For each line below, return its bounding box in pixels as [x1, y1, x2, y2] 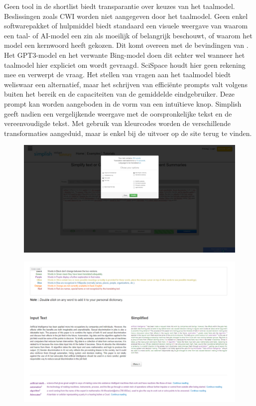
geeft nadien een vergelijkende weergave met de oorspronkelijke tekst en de [4, 108, 232, 119]
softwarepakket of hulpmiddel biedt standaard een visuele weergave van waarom [4, 20, 248, 31]
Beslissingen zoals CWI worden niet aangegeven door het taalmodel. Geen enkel [4, 10, 248, 21]
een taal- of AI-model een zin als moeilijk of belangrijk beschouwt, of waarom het [4, 30, 253, 40]
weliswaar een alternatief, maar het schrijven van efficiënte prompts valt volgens [4, 79, 248, 89]
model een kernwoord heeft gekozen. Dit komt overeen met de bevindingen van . [4, 40, 249, 50]
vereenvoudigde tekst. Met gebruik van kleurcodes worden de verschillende [4, 118, 231, 129]
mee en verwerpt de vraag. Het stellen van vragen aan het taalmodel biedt [4, 69, 231, 80]
